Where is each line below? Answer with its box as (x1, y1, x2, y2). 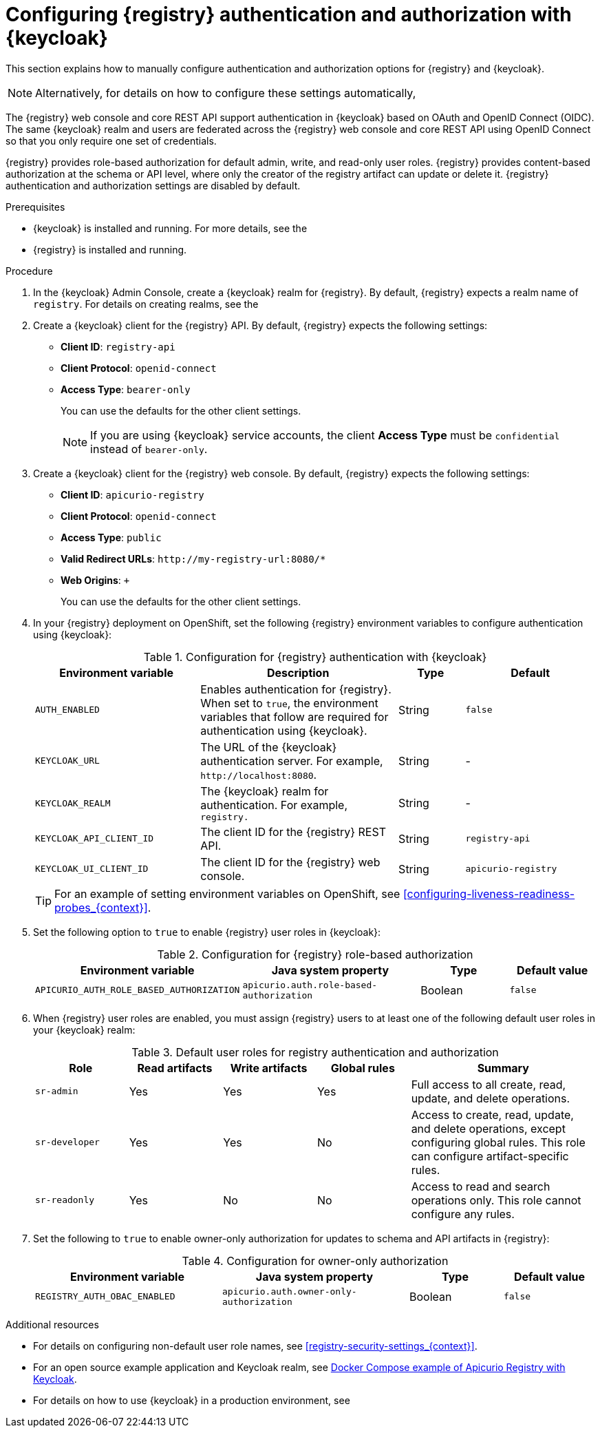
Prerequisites (6, 200, 65, 213)
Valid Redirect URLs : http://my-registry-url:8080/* (61, 552, 326, 565)
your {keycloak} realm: (33, 1023, 136, 1036)
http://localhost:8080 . (200, 767, 317, 782)
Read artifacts (137, 1060, 213, 1075)
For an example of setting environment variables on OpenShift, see (54, 886, 400, 901)
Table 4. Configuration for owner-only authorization (182, 1253, 449, 1268)
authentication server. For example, (200, 753, 383, 768)
